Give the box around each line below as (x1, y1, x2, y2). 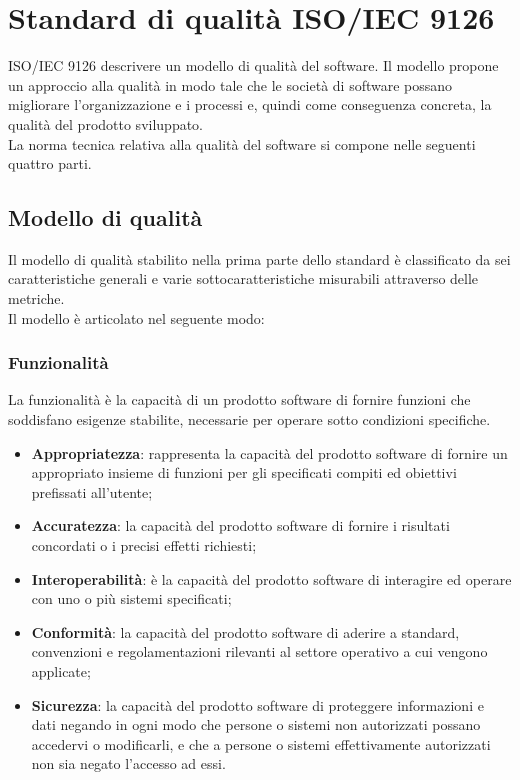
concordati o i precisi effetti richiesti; (31, 535, 257, 556)
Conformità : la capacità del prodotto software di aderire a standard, (31, 621, 460, 642)
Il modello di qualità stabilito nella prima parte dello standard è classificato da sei (8, 248, 511, 269)
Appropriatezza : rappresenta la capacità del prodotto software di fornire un (31, 442, 508, 463)
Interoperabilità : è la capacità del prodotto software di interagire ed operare (31, 568, 512, 589)
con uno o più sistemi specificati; (31, 588, 232, 609)
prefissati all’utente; (31, 481, 153, 502)
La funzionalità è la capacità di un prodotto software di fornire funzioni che (8, 389, 471, 410)
